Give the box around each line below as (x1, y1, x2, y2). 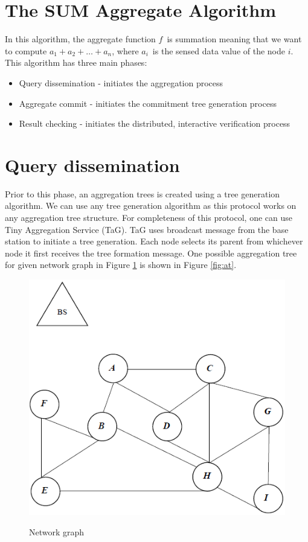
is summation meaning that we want (167, 33, 302, 45)
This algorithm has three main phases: (5, 56, 147, 69)
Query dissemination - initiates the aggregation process (19, 76, 223, 89)
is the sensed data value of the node (152, 44, 286, 57)
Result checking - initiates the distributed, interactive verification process (19, 117, 290, 130)
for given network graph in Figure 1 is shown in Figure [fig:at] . (5, 258, 237, 271)
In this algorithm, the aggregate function (5, 33, 156, 45)
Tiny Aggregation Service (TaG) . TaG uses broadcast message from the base (5, 223, 289, 235)
